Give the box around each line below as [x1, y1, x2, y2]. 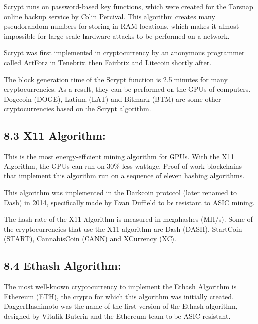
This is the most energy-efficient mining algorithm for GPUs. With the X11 [4, 151, 234, 162]
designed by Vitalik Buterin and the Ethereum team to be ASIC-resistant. [4, 310, 231, 321]
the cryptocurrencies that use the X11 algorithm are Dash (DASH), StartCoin [4, 223, 242, 234]
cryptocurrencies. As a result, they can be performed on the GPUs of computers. [4, 84, 251, 94]
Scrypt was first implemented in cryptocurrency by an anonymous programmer [4, 47, 245, 58]
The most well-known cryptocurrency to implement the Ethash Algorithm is [4, 281, 237, 292]
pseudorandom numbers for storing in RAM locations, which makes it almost [4, 21, 239, 31]
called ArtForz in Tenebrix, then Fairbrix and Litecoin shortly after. [4, 57, 212, 67]
